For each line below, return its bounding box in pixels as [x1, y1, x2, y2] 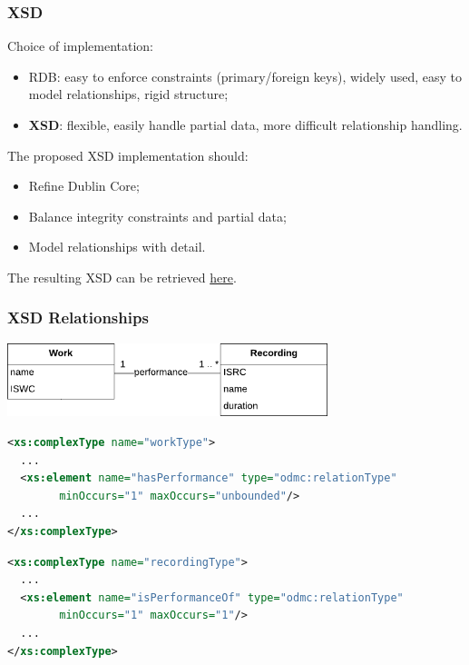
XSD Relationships [7, 306, 149, 329]
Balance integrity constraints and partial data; [28, 206, 287, 225]
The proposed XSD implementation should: [7, 145, 249, 164]
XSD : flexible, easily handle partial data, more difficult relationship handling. [28, 115, 463, 134]
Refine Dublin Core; [28, 176, 140, 195]
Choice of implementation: [7, 36, 153, 55]
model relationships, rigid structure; [28, 84, 229, 104]
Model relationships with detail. [28, 237, 206, 256]
